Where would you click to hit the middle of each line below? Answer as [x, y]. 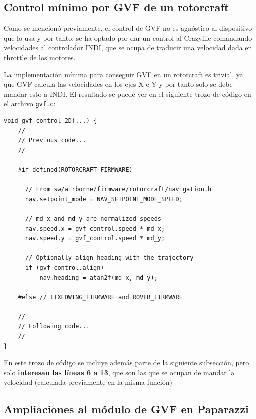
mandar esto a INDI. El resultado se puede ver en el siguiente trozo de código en [128, 94]
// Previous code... [52, 141]
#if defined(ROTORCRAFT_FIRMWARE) [75, 170]
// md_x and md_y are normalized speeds [93, 218]
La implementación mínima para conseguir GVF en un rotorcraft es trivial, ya [124, 74]
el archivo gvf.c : [30, 104]
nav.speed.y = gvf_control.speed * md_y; [95, 238]
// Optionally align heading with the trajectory [109, 258]
